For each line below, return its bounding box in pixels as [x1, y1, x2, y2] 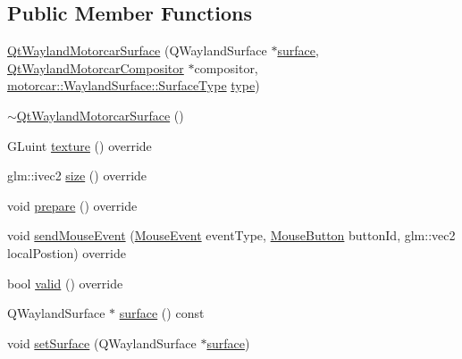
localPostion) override [7, 243, 126, 262]
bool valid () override [7, 273, 123, 292]
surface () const [119, 304, 205, 322]
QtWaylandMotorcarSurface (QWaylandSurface [7, 41, 267, 60]
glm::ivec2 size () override [7, 166, 147, 185]
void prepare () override [7, 196, 138, 214]
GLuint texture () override [7, 136, 152, 154]
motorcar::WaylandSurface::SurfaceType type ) [7, 76, 260, 95]
